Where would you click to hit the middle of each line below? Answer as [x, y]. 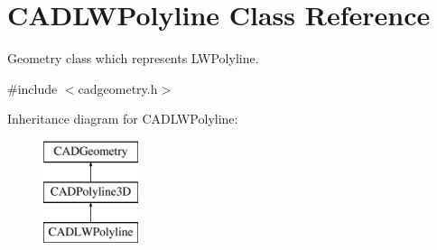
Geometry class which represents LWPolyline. [133, 58]
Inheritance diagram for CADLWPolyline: [123, 119]
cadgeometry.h [118, 88]
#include [33, 88]
